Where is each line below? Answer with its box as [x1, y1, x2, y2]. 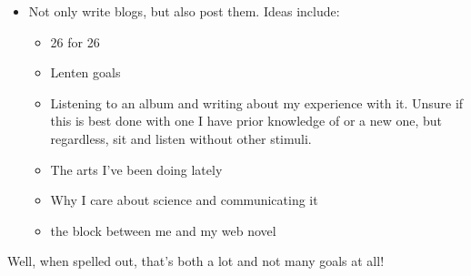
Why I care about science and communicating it [50, 190, 318, 210]
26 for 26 [50, 32, 100, 51]
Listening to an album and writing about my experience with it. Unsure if [50, 93, 464, 112]
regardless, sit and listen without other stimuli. [50, 128, 312, 148]
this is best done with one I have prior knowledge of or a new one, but [50, 111, 443, 130]
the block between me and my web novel [50, 220, 276, 240]
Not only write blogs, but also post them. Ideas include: [28, 2, 340, 20]
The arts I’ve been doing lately [50, 159, 223, 179]
